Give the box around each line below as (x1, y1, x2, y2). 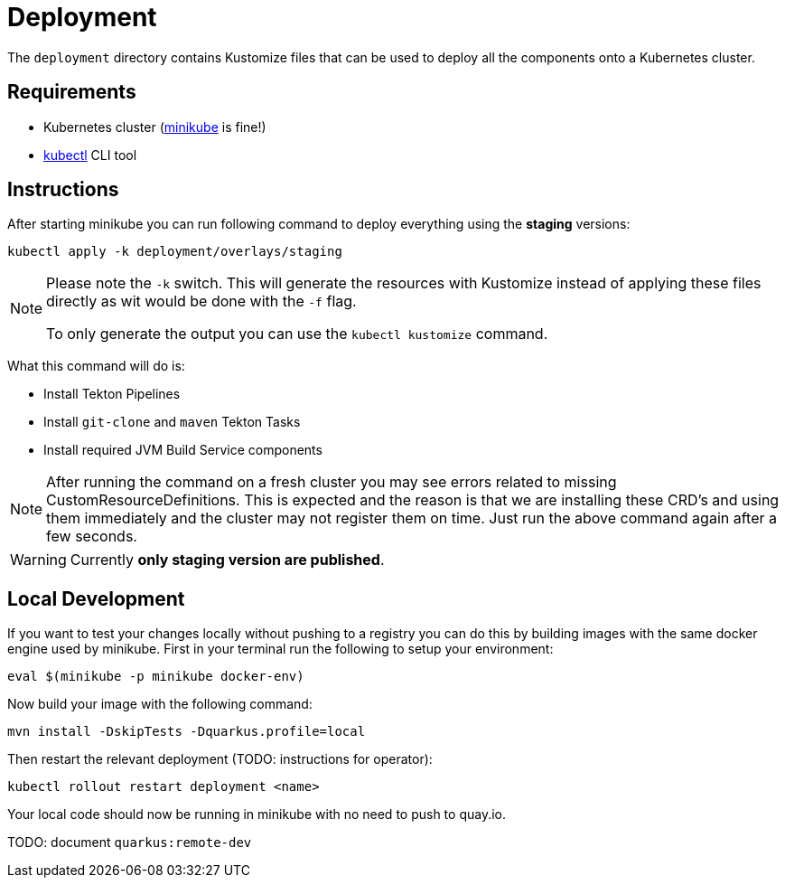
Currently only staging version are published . (70, 551, 385, 570)
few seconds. (46, 527, 137, 546)
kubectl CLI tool (43, 146, 137, 163)
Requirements (7, 80, 136, 104)
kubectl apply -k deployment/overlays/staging (7, 244, 342, 259)
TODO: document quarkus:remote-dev (7, 834, 252, 851)
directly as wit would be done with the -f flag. (46, 292, 357, 311)
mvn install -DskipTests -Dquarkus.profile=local (7, 724, 366, 739)
